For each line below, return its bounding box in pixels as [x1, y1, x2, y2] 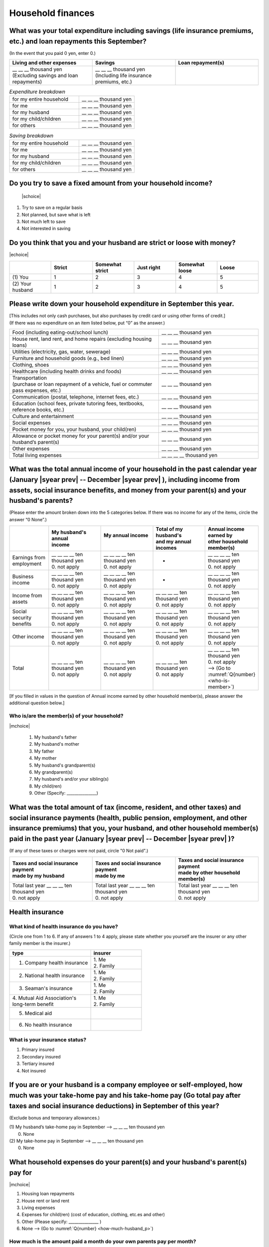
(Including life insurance [95, 72, 152, 79]
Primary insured [21, 1046, 55, 1052]
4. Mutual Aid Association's [12, 994, 77, 1001]
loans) [12, 342, 27, 349]
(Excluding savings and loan [12, 72, 78, 79]
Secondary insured [21, 1053, 61, 1059]
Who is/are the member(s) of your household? [9, 712, 124, 719]
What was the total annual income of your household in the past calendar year [9, 465, 257, 473]
